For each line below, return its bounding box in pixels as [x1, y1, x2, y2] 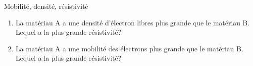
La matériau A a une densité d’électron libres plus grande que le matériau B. [15, 17, 250, 27]
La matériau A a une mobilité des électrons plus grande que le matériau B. [15, 43, 244, 53]
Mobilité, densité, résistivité [4, 1, 88, 11]
